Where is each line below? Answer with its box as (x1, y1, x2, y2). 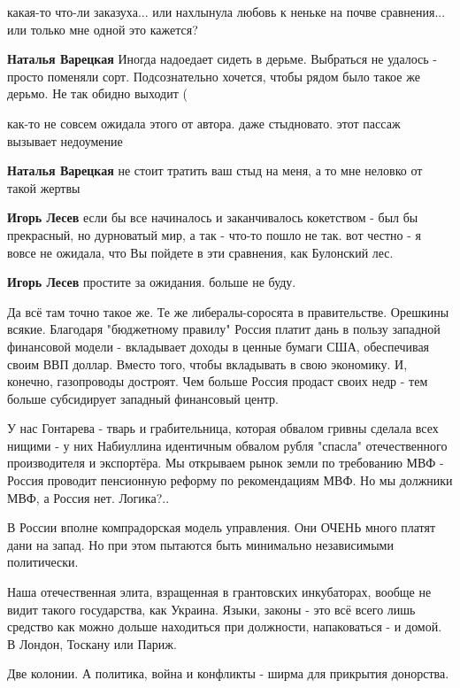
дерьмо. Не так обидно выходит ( (7, 84, 188, 103)
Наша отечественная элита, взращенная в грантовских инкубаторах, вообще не (7, 583, 432, 601)
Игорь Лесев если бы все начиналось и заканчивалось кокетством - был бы (7, 208, 418, 227)
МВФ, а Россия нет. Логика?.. (7, 488, 170, 506)
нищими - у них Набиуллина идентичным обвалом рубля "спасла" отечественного (7, 436, 448, 454)
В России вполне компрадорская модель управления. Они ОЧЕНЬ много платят (7, 518, 436, 537)
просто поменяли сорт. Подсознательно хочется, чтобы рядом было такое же (7, 66, 420, 85)
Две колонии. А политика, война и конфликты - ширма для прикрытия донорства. (7, 664, 449, 683)
